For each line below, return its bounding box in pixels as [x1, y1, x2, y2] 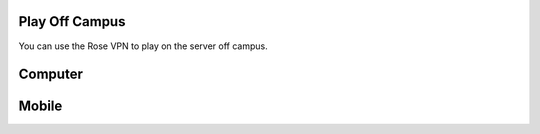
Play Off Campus [18, 13, 126, 30]
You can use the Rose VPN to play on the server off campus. [18, 40, 269, 52]
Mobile [18, 98, 63, 115]
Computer [18, 66, 84, 83]
